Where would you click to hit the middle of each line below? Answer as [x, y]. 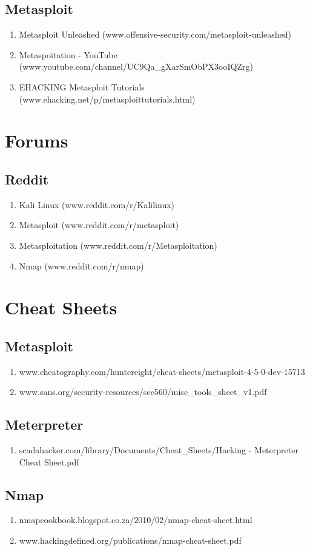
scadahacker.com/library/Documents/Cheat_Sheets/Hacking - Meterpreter [159, 450]
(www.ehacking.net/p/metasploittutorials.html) [107, 99]
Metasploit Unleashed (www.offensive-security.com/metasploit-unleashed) [155, 34]
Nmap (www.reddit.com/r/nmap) [81, 265]
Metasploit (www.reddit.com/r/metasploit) [99, 225]
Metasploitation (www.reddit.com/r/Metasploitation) [118, 245]
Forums [37, 140]
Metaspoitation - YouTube [68, 54]
